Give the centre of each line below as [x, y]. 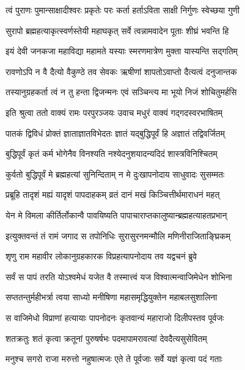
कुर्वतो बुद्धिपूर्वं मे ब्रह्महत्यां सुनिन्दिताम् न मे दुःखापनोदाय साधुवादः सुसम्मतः [115, 174]
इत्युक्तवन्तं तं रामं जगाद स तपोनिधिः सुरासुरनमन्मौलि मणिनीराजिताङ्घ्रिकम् [118, 235]
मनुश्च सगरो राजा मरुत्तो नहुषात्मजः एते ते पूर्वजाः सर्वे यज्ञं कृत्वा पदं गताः [114, 359]
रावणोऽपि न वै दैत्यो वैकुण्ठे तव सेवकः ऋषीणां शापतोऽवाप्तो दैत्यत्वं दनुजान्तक [121, 71]
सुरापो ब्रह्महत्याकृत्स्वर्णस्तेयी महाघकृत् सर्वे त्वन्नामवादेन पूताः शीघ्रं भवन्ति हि [117, 30]
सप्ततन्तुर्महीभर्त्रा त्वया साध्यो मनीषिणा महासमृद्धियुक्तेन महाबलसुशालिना [112, 297]
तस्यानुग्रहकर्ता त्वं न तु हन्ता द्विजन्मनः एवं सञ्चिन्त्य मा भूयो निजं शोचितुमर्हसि [121, 92]
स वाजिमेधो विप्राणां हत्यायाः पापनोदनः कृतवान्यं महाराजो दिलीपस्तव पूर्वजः [115, 317]
